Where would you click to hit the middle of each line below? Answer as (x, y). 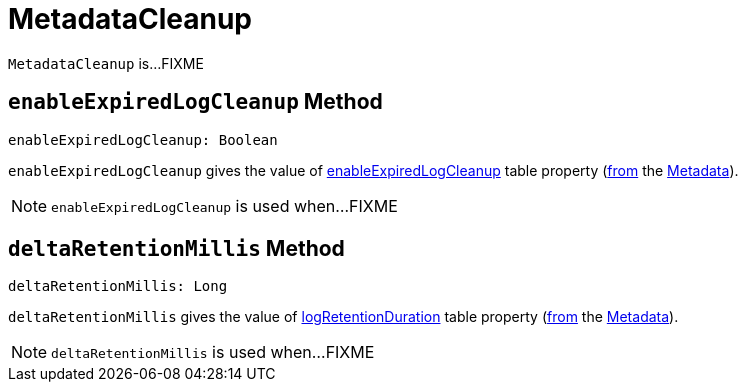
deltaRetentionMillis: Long (118, 286)
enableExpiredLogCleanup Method (195, 102)
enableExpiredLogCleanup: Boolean (143, 139)
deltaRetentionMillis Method (176, 249)
